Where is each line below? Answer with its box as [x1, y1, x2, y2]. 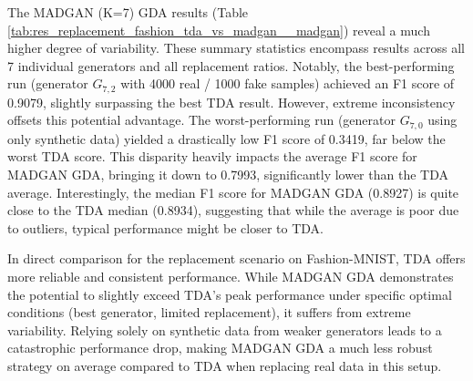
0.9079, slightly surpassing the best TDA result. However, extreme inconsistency [7, 92, 456, 111]
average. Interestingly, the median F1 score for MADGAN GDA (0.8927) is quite [7, 182, 459, 201]
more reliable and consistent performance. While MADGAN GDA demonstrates [7, 267, 454, 286]
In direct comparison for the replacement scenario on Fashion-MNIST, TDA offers [7, 249, 466, 268]
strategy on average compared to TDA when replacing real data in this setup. [7, 356, 442, 375]
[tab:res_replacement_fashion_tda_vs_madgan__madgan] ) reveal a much [7, 20, 430, 39]
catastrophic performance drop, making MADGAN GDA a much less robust [7, 338, 433, 357]
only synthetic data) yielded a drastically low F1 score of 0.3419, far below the [7, 129, 446, 148]
